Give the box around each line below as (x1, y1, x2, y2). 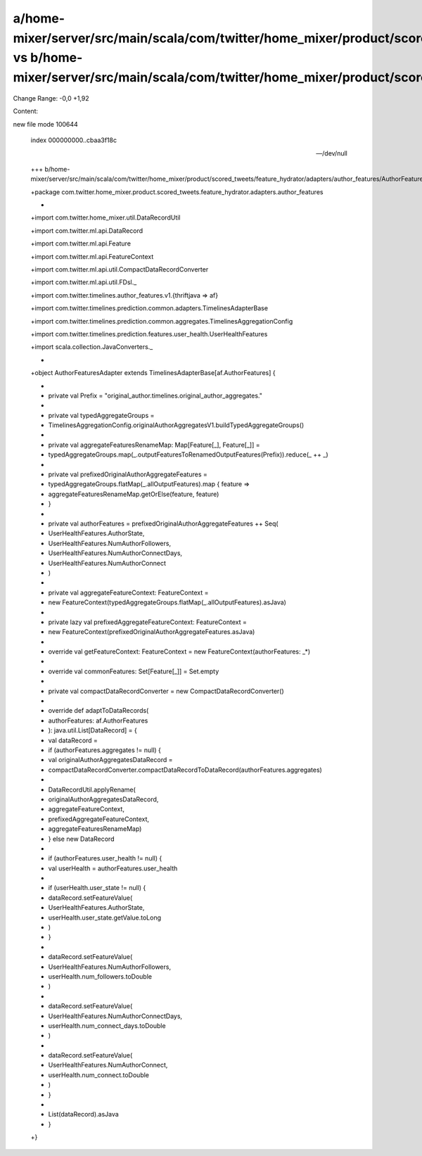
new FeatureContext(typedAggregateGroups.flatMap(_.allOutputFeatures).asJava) (48, 598, 286, 606)
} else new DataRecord (48, 834, 115, 843)
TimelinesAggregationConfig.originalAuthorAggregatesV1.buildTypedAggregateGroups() (48, 421, 305, 429)
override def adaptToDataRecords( (48, 706, 149, 715)
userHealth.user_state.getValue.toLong (48, 913, 162, 922)
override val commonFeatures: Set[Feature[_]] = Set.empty (48, 667, 219, 675)
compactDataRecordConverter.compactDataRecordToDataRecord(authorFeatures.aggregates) (48, 766, 323, 774)
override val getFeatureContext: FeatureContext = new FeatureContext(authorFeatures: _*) (48, 647, 311, 656)
